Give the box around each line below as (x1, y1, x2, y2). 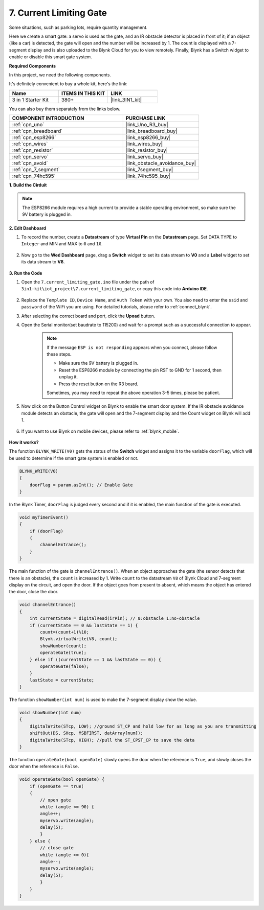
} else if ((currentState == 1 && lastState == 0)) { (29, 656, 161, 662)
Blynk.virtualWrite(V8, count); (40, 636, 117, 642)
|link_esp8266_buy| (125, 134, 171, 141)
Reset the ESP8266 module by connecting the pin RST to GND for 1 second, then (59, 367, 222, 373)
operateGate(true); (40, 650, 87, 655)
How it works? (9, 440, 39, 445)
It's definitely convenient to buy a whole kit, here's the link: (9, 81, 128, 87)
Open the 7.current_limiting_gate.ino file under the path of (21, 279, 154, 285)
